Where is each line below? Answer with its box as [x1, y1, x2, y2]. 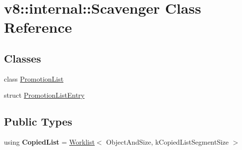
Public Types [4, 114, 73, 129]
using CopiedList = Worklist [4, 137, 95, 147]
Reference [4, 17, 72, 37]
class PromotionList [4, 73, 64, 84]
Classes [4, 50, 41, 65]
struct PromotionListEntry [4, 90, 85, 100]
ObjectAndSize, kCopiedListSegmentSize [106, 137, 229, 147]
